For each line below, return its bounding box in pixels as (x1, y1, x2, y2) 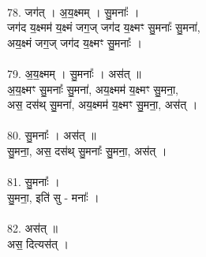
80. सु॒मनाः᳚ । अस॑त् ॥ (7, 127, 96, 143)
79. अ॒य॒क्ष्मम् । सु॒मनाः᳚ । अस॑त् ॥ (7, 65, 141, 81)
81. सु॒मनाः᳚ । (7, 173, 60, 190)
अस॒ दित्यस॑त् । (7, 235, 69, 251)
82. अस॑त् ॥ (7, 219, 58, 236)
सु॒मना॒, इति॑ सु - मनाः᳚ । (7, 188, 99, 205)
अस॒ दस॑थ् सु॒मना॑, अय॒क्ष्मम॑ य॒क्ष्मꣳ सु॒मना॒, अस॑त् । (7, 96, 198, 113)
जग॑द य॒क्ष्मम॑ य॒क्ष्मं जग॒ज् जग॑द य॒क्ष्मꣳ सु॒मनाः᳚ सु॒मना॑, (7, 19, 200, 35)
